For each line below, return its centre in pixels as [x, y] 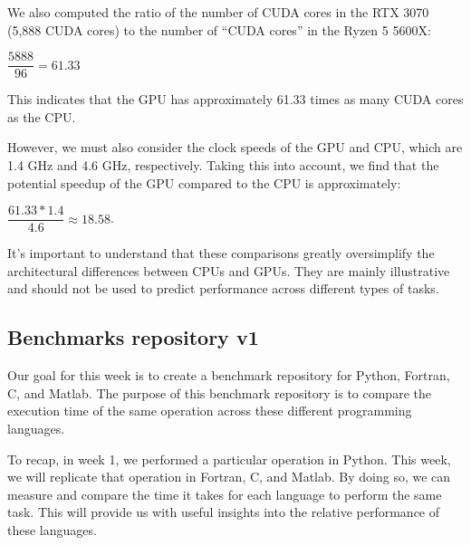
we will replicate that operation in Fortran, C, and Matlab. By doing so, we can [229, 477]
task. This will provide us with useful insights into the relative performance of [224, 512]
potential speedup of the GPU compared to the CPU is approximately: [204, 182]
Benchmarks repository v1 [133, 337]
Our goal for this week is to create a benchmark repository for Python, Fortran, [229, 375]
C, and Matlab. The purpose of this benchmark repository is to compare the [219, 392]
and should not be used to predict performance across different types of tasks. [223, 288]
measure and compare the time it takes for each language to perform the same [225, 494]
